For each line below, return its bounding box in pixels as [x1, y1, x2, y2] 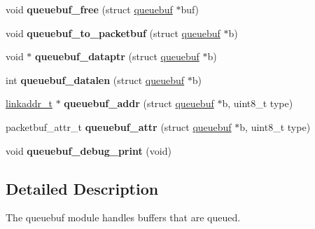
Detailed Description [6, 177, 159, 199]
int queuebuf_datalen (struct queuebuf [6, 72, 185, 87]
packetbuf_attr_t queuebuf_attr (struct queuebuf [6, 119, 232, 134]
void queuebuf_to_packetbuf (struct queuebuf [6, 25, 220, 40]
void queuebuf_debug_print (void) [6, 143, 171, 158]
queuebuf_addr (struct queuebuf [64, 96, 214, 111]
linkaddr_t [6, 96, 52, 111]
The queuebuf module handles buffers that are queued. [6, 210, 241, 225]
